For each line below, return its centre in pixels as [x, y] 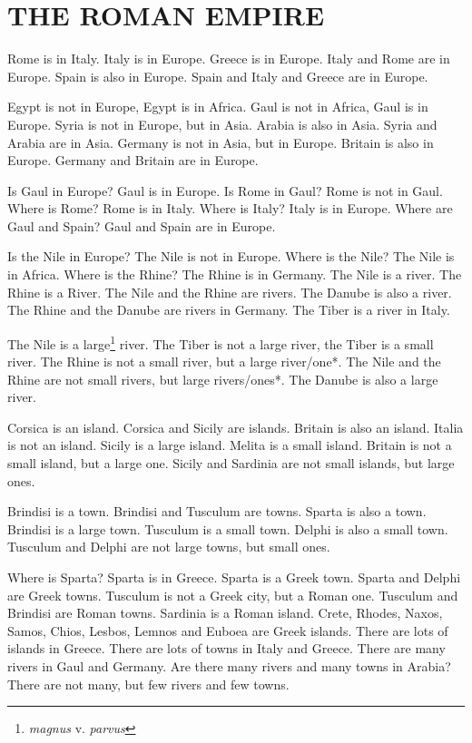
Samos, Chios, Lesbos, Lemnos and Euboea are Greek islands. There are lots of [228, 630]
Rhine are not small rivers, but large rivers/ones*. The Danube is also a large [223, 379]
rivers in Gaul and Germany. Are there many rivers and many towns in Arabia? [229, 666]
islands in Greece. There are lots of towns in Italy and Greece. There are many [226, 648]
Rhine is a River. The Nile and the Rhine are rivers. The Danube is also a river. [230, 292]
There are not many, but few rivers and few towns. [148, 684]
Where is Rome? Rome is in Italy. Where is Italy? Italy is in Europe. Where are [230, 208]
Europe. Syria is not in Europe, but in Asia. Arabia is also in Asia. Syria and [222, 124]
